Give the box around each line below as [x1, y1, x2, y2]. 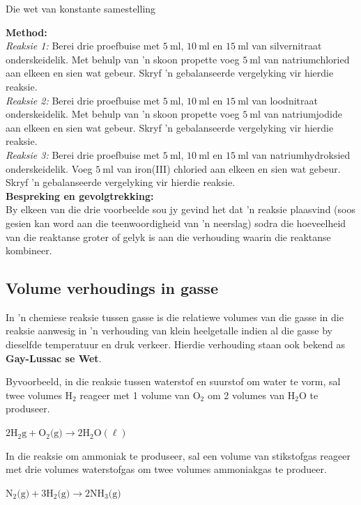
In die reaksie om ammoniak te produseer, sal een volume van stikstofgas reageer [6, 448, 351, 463]
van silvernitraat [252, 38, 322, 53]
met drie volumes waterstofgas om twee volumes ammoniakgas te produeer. [6, 462, 327, 476]
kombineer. [6, 243, 52, 258]
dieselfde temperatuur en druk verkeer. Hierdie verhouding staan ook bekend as [6, 337, 346, 352]
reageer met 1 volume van [79, 387, 190, 402]
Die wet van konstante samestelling [6, 1, 156, 15]
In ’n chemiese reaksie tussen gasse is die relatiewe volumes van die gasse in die [6, 309, 344, 324]
